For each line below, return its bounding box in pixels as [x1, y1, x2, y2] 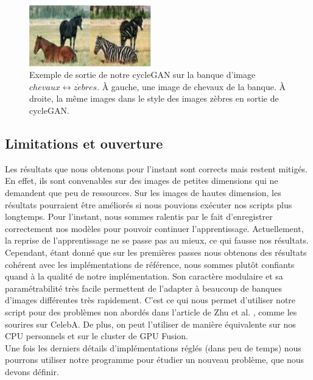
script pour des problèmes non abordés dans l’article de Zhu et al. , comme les [5, 305, 297, 318]
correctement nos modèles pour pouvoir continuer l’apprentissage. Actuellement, [5, 222, 304, 234]
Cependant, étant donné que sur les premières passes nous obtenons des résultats [5, 245, 307, 258]
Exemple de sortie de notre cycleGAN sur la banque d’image [29, 68, 256, 81]
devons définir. [5, 365, 59, 378]
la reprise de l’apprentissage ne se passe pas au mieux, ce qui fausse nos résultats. [5, 234, 309, 247]
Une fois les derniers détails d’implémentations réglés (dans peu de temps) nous [5, 341, 301, 354]
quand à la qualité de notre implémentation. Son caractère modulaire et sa [5, 270, 283, 283]
